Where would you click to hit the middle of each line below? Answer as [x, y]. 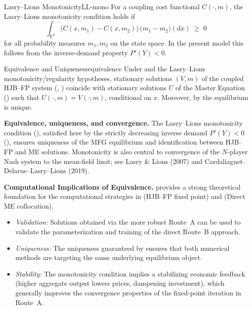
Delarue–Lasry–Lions [35, 171]
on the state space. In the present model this [177, 42]
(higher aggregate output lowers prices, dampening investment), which [120, 283]
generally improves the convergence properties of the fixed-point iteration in [128, 293]
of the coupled [223, 78]
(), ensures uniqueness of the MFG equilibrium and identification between [114, 142]
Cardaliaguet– [226, 161]
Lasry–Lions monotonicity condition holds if [69, 16]
